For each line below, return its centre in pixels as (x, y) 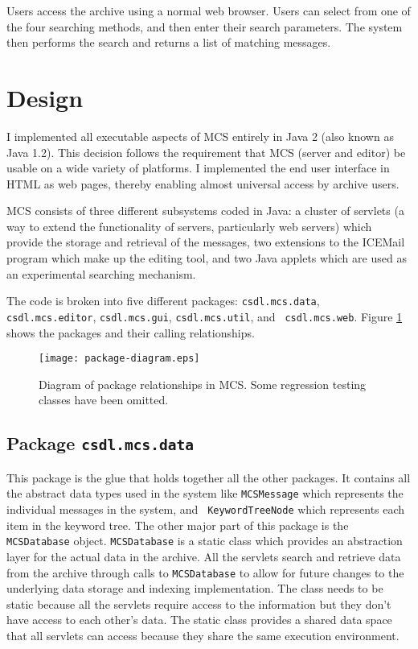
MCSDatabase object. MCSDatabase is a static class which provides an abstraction (205, 541)
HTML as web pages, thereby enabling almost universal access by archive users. (203, 183)
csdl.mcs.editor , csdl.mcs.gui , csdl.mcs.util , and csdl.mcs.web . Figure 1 (205, 316)
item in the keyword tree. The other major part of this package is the (178, 525)
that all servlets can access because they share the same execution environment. (203, 635)
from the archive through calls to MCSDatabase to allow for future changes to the (205, 572)
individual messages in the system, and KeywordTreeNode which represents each (206, 509)
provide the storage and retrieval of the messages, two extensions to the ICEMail (206, 242)
